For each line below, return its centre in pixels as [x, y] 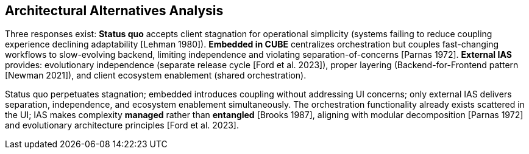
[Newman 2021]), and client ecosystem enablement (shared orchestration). [156, 75]
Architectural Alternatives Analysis [114, 11]
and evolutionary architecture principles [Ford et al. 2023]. [122, 125]
